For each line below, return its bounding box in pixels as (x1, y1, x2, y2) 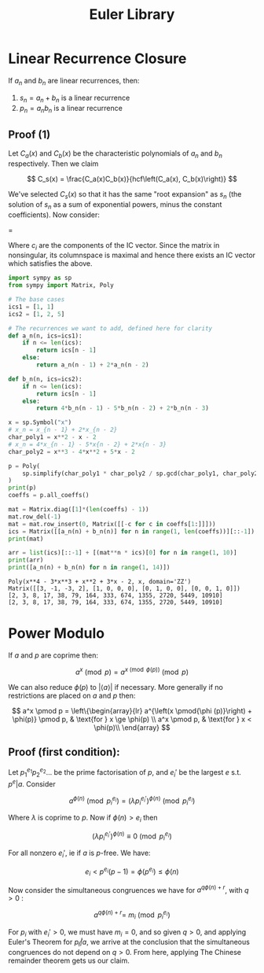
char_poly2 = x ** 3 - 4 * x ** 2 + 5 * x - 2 (8, 448, 135, 455)
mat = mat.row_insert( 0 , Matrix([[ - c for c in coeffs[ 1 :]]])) (8, 520, 216, 528)
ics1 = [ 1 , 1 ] (8, 303, 55, 311)
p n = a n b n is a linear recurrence (19, 103, 123, 115)
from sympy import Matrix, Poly (8, 282, 114, 289)
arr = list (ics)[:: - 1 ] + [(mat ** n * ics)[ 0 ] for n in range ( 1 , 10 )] (8, 549, 237, 557)
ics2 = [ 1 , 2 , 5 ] (8, 310, 65, 318)
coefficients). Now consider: (8, 210, 101, 219)
